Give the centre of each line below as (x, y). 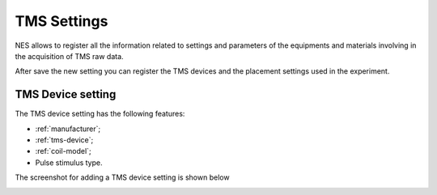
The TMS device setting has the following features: (100, 114)
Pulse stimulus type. (69, 163)
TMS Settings (62, 21)
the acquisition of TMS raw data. (70, 56)
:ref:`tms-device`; (64, 140)
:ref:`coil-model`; (64, 151)
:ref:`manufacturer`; (68, 129)
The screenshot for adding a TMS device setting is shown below (122, 177)
